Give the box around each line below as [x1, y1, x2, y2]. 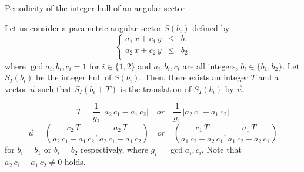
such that [38, 82, 72, 95]
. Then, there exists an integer [139, 71, 248, 83]
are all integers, [182, 59, 238, 72]
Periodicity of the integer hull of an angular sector [5, 2, 185, 14]
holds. [64, 156, 86, 168]
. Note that [201, 143, 242, 156]
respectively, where [81, 143, 148, 156]
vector [5, 82, 27, 95]
